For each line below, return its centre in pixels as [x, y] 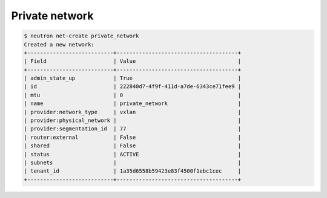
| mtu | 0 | [133, 95]
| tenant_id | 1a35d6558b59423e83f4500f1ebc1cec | [133, 171]
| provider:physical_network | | [133, 120]
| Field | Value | [133, 61]
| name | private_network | [133, 104]
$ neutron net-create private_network [81, 36]
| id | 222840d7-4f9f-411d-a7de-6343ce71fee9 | [133, 87]
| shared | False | [133, 146]
